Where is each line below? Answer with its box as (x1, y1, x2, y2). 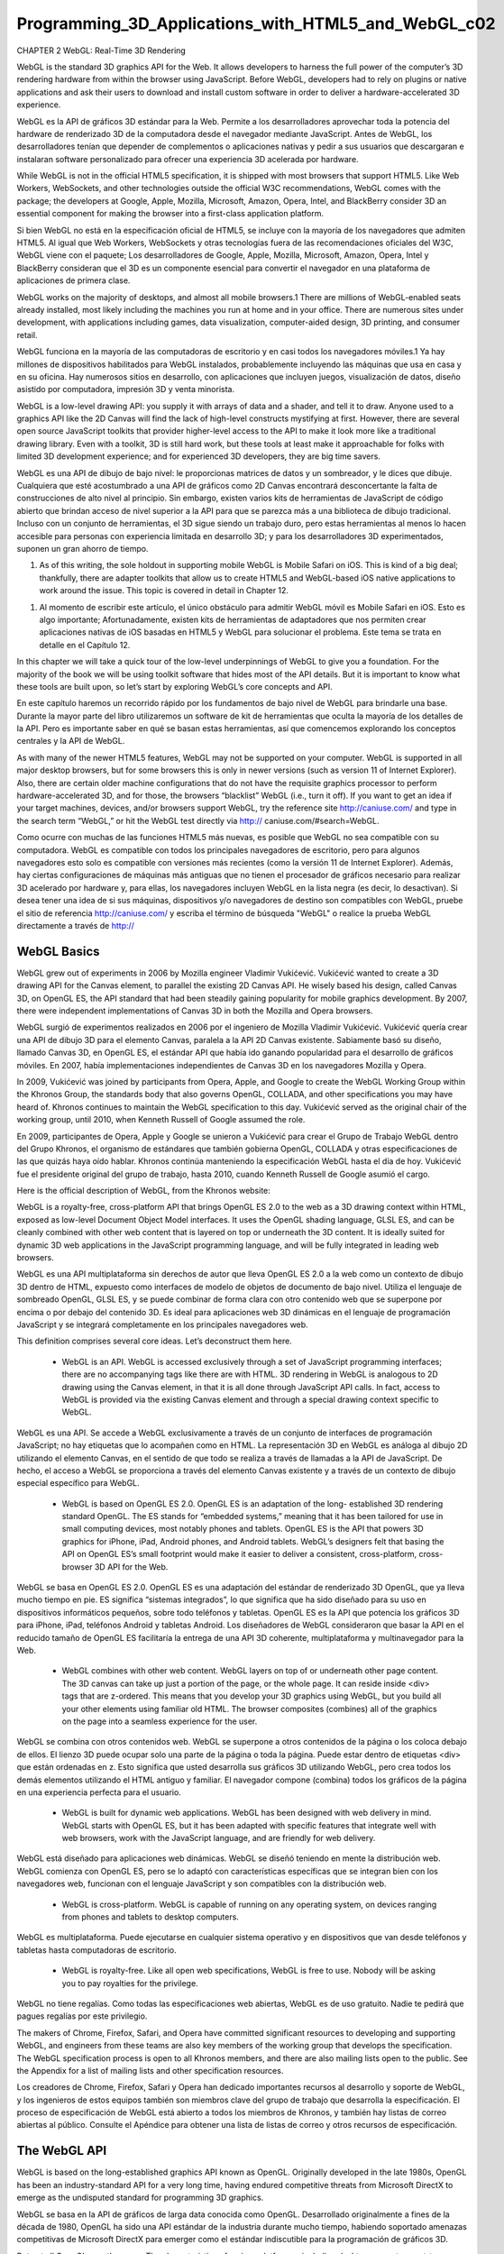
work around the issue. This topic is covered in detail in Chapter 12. (39, 585, 289, 596)
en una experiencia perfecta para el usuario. (16, 1786, 182, 1798)
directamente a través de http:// (16, 920, 135, 930)
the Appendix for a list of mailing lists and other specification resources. (16, 2065, 284, 2075)
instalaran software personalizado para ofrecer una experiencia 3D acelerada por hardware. (16, 153, 360, 164)
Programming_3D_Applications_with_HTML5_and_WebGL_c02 (16, 14, 496, 33)
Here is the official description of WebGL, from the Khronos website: (16, 1186, 270, 1196)
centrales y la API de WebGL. (16, 736, 125, 747)
